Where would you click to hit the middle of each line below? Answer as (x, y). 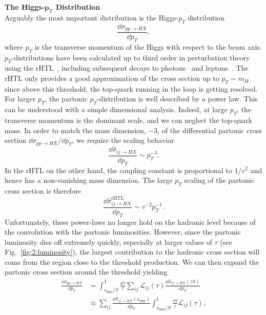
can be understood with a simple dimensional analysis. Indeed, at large (116, 109)
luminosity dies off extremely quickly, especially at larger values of (108, 241)
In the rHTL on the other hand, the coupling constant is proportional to (118, 170)
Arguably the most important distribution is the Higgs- (92, 17)
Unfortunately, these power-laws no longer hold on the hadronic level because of (130, 222)
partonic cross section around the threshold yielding (86, 272)
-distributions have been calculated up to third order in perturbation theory (131, 57)
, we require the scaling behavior (123, 140)
